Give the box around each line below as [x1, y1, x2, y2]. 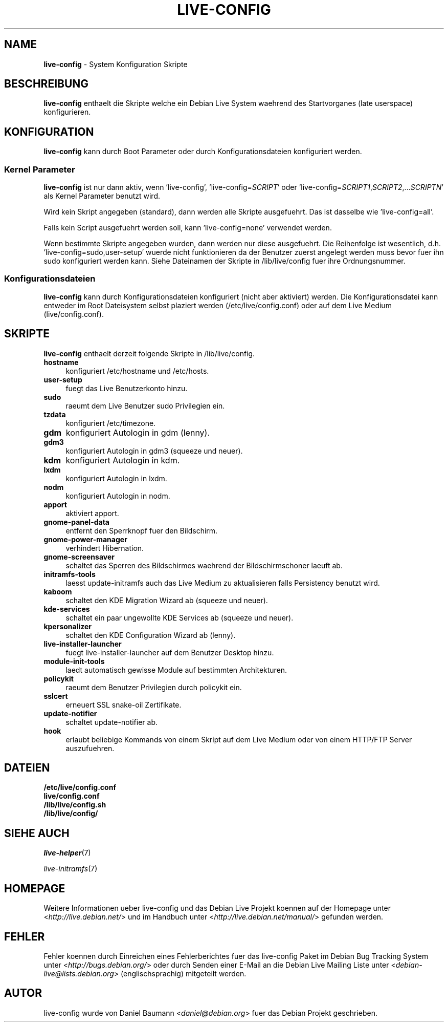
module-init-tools [43, 656, 105, 666]
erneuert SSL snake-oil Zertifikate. [65, 700, 182, 709]
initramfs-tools [43, 569, 96, 579]
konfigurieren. [43, 108, 91, 117]
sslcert [43, 691, 68, 700]
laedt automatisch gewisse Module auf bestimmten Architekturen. [65, 665, 287, 674]
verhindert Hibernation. [65, 543, 144, 552]
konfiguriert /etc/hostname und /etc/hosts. [65, 366, 209, 375]
